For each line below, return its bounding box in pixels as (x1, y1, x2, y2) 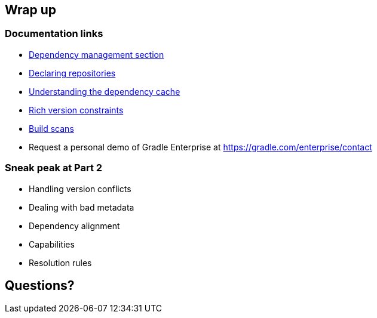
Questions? (5, 277, 75, 293)
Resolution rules (29, 257, 92, 268)
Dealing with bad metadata (29, 202, 134, 212)
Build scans (29, 123, 74, 134)
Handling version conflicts (29, 183, 131, 194)
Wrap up (5, 2, 57, 17)
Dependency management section (29, 49, 164, 60)
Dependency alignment (29, 220, 120, 231)
